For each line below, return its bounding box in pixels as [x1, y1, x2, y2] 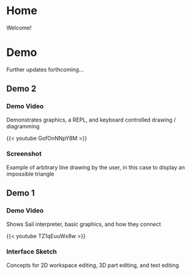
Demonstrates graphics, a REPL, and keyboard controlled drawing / [6, 116, 176, 123]
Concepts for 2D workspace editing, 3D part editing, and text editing [6, 261, 179, 269]
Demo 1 [6, 188, 35, 198]
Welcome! [6, 24, 32, 31]
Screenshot [6, 150, 42, 158]
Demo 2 [6, 83, 37, 94]
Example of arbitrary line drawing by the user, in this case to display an [6, 163, 185, 171]
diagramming [6, 122, 40, 130]
